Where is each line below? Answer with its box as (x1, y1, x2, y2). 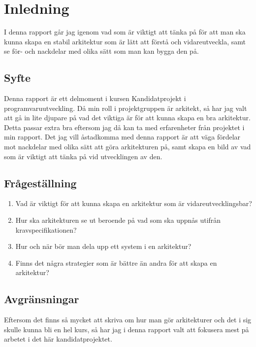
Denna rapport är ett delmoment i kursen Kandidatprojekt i (4, 93, 186, 104)
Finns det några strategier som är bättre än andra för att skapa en (15, 257, 217, 268)
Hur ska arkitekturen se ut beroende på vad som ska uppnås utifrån (15, 215, 221, 225)
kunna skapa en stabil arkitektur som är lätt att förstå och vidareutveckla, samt (4, 36, 246, 46)
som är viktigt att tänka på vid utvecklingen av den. (4, 151, 162, 161)
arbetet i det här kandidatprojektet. (4, 334, 112, 344)
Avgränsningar (4, 291, 79, 307)
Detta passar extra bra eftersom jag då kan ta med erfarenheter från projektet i (4, 122, 245, 132)
